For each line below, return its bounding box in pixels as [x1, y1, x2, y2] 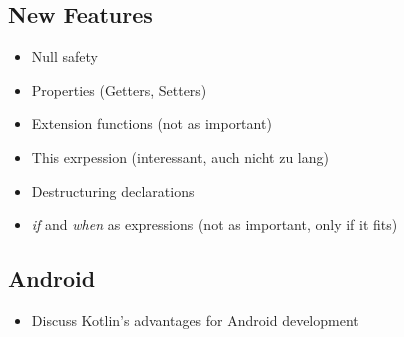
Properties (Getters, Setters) [31, 79, 207, 100]
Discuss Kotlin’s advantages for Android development [31, 309, 359, 330]
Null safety [31, 46, 98, 67]
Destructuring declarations [31, 180, 195, 201]
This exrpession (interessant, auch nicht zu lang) [31, 146, 329, 167]
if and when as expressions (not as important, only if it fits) [31, 214, 398, 235]
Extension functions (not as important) [31, 113, 272, 134]
